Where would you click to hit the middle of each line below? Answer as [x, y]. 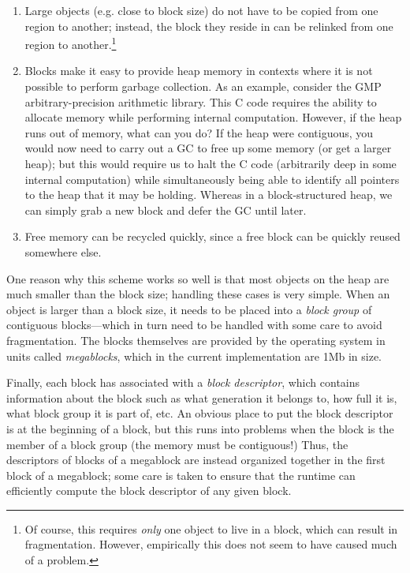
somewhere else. [63, 251]
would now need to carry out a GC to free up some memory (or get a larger [208, 148]
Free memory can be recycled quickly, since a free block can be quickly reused [212, 236]
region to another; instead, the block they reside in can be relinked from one [209, 26]
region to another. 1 [71, 43]
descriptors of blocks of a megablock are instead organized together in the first [196, 460]
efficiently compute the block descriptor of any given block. [149, 491]
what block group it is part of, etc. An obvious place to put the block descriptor [200, 413]
